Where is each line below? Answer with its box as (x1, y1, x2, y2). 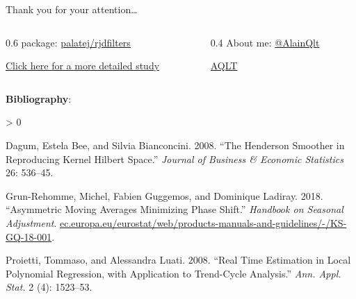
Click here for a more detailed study (6, 58, 160, 73)
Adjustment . (6, 215, 57, 230)
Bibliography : (6, 91, 72, 105)
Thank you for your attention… (6, 2, 138, 16)
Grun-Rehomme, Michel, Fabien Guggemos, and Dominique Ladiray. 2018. (6, 188, 323, 203)
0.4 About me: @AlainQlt (210, 35, 320, 49)
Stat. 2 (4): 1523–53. (6, 280, 92, 294)
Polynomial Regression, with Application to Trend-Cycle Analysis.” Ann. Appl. (6, 266, 341, 280)
